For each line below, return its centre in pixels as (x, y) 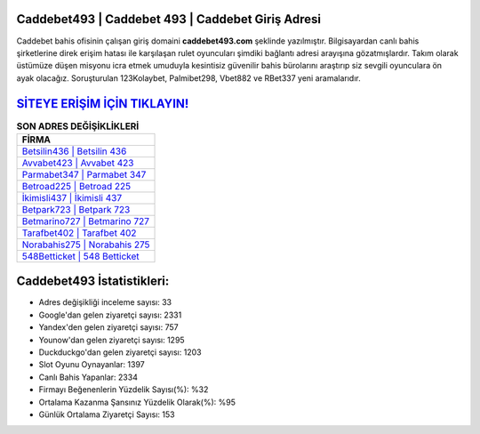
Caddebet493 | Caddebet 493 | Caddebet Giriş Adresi (169, 19)
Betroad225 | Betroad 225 (76, 186)
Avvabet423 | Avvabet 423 (78, 163)
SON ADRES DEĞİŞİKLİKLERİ (78, 126)
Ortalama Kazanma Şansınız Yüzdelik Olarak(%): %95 (137, 402)
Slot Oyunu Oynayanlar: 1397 (92, 365)
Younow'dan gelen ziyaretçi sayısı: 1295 (112, 340)
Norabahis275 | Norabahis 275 (86, 245)
